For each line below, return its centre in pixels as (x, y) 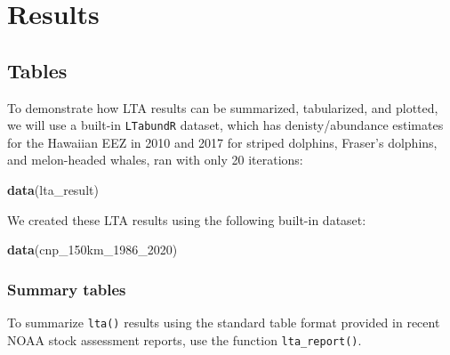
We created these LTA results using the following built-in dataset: (187, 219)
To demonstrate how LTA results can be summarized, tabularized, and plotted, (223, 107)
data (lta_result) (53, 190)
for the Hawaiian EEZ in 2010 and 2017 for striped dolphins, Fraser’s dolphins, (222, 142)
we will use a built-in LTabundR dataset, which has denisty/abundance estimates (225, 125)
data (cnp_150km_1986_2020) (92, 250)
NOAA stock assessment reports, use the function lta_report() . (185, 339)
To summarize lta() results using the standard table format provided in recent (224, 323)
